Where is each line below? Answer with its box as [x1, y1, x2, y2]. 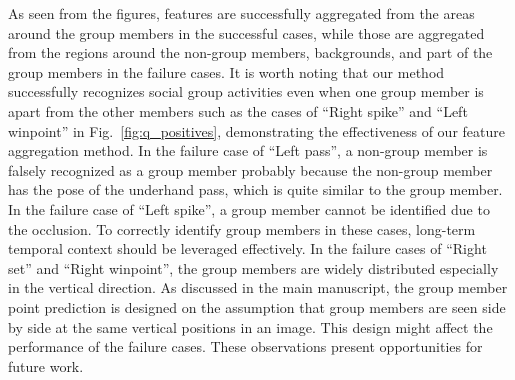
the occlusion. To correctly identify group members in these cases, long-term [8, 218, 476, 239]
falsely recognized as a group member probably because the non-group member [8, 159, 493, 180]
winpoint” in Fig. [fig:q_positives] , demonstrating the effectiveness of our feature [8, 120, 505, 141]
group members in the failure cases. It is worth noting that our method [8, 61, 445, 82]
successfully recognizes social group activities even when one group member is [8, 81, 484, 102]
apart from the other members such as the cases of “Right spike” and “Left [8, 100, 468, 121]
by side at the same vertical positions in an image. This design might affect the [8, 316, 493, 337]
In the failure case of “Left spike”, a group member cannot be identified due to [8, 198, 490, 219]
